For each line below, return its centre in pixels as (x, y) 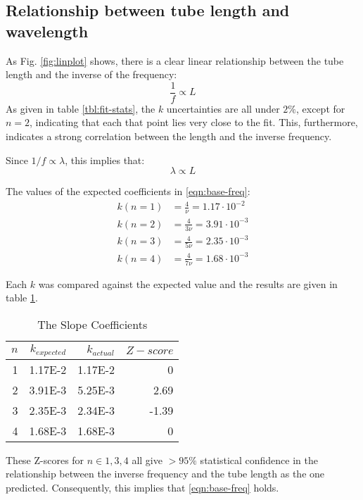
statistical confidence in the (259, 460)
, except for (321, 108)
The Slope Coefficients (93, 324)
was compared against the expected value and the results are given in (188, 283)
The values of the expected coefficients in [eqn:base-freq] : (128, 191)
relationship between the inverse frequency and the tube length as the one (165, 474)
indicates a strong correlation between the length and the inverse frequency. (169, 136)
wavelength (47, 31)
